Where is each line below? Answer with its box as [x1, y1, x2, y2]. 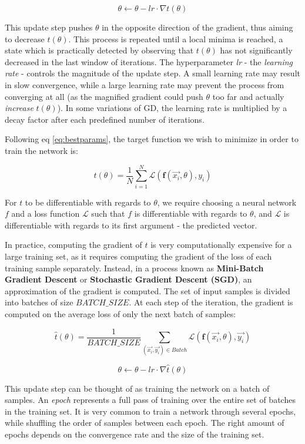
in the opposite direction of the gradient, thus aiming [102, 21, 293, 33]
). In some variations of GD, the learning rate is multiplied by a [57, 102, 287, 114]
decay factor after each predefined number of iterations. [5, 113, 205, 125]
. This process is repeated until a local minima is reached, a [68, 32, 283, 45]
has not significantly [220, 44, 293, 56]
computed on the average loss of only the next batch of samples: [5, 308, 236, 319]
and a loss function [11, 207, 80, 220]
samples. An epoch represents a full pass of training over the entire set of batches [5, 393, 296, 406]
